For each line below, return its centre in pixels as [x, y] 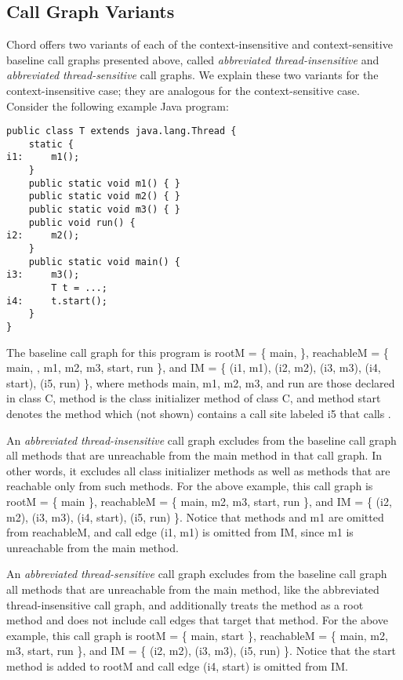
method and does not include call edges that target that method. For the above [197, 620]
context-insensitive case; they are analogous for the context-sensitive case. [183, 90]
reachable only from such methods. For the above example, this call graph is [190, 486]
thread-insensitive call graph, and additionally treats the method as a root [185, 604]
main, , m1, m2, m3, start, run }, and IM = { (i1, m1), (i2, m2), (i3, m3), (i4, [194, 367]
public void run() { [82, 222]
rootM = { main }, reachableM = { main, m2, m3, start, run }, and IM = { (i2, [199, 502]
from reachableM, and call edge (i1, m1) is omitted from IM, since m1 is [180, 532]
